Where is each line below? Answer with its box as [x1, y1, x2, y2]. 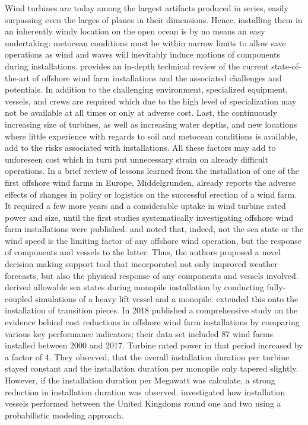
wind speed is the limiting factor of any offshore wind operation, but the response [5, 234, 301, 246]
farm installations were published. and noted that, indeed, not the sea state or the [5, 223, 303, 235]
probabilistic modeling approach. [5, 408, 124, 421]
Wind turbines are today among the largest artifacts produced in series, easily [5, 2, 288, 14]
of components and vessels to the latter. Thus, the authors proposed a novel [5, 246, 281, 258]
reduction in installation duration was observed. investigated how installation [5, 385, 285, 398]
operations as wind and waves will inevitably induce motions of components [5, 48, 280, 61]
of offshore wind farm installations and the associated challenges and [32, 71, 282, 84]
